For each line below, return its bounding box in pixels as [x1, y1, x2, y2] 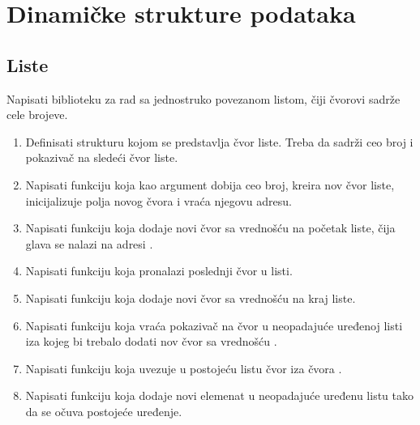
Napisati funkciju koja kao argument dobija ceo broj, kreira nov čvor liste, [25, 176, 395, 193]
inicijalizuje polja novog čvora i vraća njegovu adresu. [25, 192, 292, 209]
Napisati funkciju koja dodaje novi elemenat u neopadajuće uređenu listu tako [25, 387, 414, 404]
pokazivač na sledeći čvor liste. [25, 149, 178, 166]
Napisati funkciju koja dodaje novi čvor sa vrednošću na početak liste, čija [25, 219, 396, 236]
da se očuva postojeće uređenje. [25, 402, 182, 419]
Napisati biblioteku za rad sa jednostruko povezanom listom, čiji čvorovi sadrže [6, 90, 401, 107]
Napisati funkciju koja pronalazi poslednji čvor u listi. [25, 262, 293, 279]
